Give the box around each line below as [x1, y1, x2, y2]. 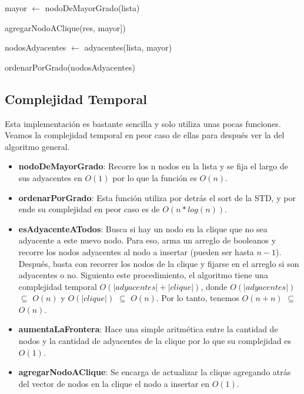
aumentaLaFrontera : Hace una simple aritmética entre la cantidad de [18, 323, 278, 335]
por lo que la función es [112, 171, 197, 183]
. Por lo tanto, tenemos [156, 292, 239, 304]
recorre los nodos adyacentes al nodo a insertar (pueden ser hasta [18, 245, 254, 258]
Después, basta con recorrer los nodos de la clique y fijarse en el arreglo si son [18, 257, 299, 269]
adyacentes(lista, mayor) [84, 41, 172, 54]
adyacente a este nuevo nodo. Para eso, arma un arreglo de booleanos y [18, 234, 276, 246]
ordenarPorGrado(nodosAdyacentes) [5, 61, 135, 73]
